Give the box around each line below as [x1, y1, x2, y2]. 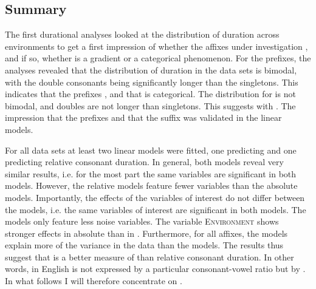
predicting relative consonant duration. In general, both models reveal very [5, 155, 284, 168]
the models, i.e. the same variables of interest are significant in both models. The [5, 203, 306, 216]
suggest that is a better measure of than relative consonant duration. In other [5, 250, 294, 263]
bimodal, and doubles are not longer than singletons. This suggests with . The [5, 99, 296, 112]
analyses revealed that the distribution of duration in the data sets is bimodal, [5, 63, 297, 76]
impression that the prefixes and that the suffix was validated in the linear [5, 111, 282, 124]
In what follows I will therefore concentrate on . [5, 274, 182, 287]
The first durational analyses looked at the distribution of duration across [5, 28, 280, 41]
